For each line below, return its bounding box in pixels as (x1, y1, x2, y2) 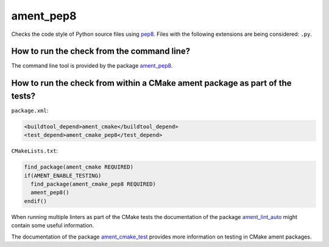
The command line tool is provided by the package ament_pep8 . (11, 62, 173, 69)
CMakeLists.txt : (11, 147, 58, 155)
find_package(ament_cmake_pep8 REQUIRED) (30, 181, 157, 188)
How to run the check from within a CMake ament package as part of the (11, 78, 292, 88)
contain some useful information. (11, 222, 94, 229)
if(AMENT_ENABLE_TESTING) (24, 172, 102, 179)
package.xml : (11, 106, 49, 114)
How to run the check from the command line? (11, 46, 191, 57)
